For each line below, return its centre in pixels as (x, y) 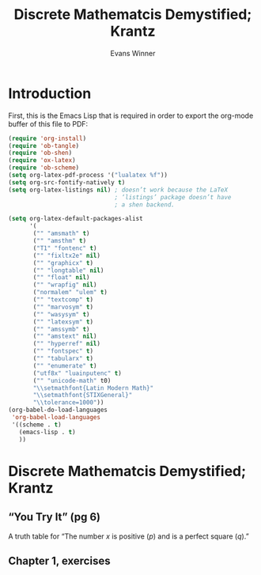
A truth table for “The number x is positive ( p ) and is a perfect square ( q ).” (129, 536)
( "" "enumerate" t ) (65, 365)
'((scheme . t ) (36, 425)
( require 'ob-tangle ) (44, 146)
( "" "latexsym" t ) (63, 322)
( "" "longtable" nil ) (68, 270)
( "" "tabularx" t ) (63, 359)
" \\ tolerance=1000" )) (68, 403)
